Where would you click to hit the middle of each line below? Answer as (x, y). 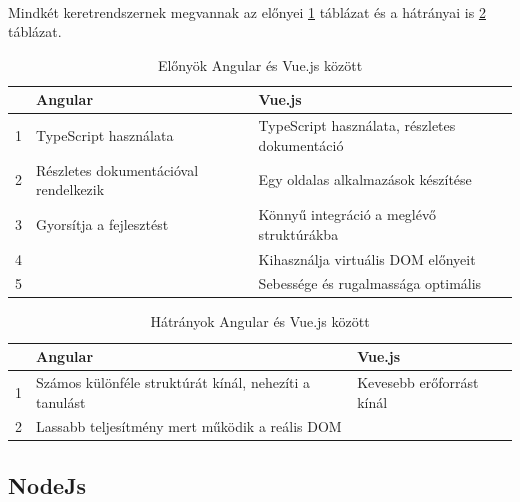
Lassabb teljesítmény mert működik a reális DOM (189, 426)
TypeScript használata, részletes (357, 125)
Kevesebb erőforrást (418, 381)
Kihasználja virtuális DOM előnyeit (367, 258)
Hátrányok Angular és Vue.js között (260, 321)
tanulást (61, 401)
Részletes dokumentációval (117, 169)
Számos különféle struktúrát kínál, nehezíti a (173, 381)
